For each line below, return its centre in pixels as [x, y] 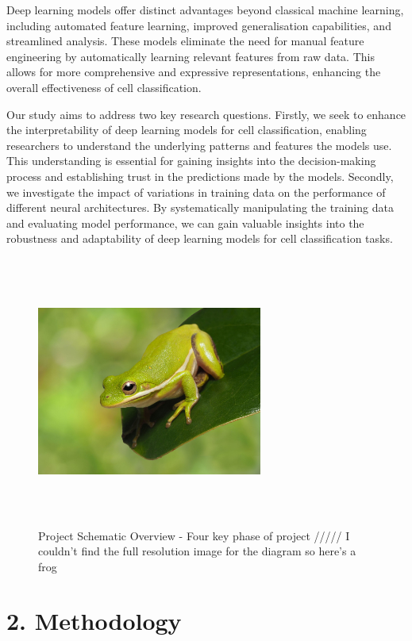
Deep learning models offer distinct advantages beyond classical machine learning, [205, 10]
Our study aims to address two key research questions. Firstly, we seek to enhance [206, 114]
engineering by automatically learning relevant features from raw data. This [191, 56]
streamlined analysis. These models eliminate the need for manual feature [185, 41]
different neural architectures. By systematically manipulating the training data [200, 207]
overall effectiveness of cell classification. [104, 87]
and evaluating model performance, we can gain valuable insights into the [185, 223]
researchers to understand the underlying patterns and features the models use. [199, 145]
